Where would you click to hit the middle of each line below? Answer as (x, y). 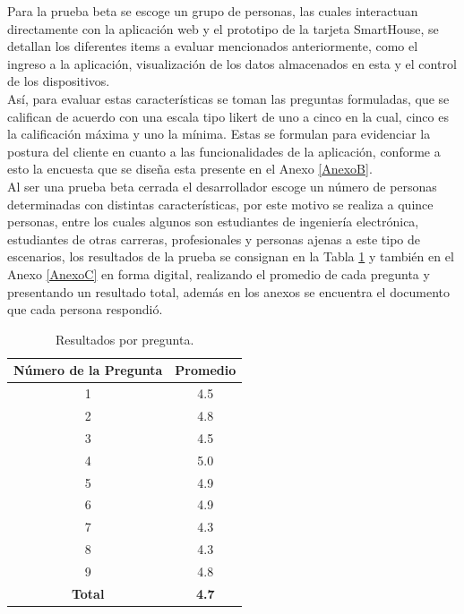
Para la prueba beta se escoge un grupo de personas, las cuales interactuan (213, 11)
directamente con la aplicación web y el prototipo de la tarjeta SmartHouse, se (223, 28)
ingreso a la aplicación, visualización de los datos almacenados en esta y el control (232, 63)
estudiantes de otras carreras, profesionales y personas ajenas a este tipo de (214, 239)
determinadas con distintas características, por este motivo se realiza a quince (220, 204)
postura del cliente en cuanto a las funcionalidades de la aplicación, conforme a (224, 151)
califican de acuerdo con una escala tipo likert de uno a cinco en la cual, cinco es (228, 116)
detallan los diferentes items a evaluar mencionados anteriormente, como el (213, 46)
